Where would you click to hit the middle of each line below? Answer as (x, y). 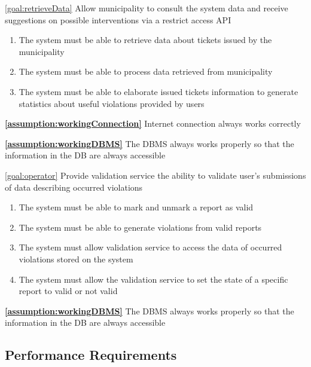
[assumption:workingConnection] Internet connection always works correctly (153, 123)
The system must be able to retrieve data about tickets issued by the (145, 40)
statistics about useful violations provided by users (112, 103)
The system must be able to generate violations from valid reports (140, 227)
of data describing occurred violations (74, 187)
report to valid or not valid (68, 291)
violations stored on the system (76, 259)
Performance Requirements (91, 355)
